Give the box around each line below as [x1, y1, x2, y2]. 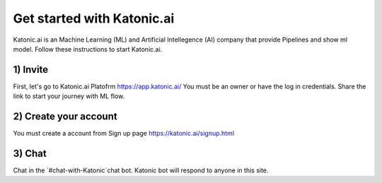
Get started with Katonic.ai [13, 11, 175, 26]
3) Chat [13, 147, 47, 159]
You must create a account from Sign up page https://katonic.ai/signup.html [13, 129, 235, 138]
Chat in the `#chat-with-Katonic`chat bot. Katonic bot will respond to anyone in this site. [13, 166, 269, 175]
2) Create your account [13, 110, 117, 123]
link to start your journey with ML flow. [13, 92, 125, 100]
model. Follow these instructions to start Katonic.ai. [13, 45, 163, 53]
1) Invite [13, 64, 49, 76]
